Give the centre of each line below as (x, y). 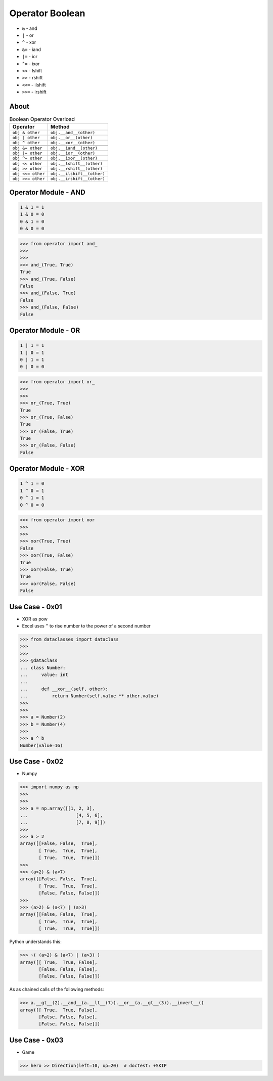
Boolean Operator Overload (42, 119)
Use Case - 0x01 (36, 607)
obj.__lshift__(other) (77, 164)
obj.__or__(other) (72, 138)
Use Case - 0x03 (36, 1040)
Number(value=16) (41, 745)
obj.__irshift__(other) (78, 179)
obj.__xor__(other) (73, 143)
